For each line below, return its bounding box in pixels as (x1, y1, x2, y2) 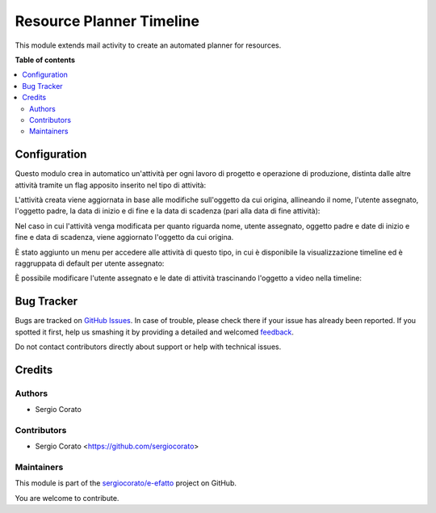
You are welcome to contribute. (15, 493, 119, 502)
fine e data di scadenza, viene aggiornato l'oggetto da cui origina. (15, 233, 234, 242)
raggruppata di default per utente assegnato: (15, 259, 165, 268)
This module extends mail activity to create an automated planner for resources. (15, 40, 282, 50)
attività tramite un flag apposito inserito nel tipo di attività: (15, 180, 206, 190)
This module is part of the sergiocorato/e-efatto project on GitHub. (15, 478, 237, 488)
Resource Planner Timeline (15, 12, 199, 30)
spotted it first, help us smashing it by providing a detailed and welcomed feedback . (15, 327, 295, 337)
